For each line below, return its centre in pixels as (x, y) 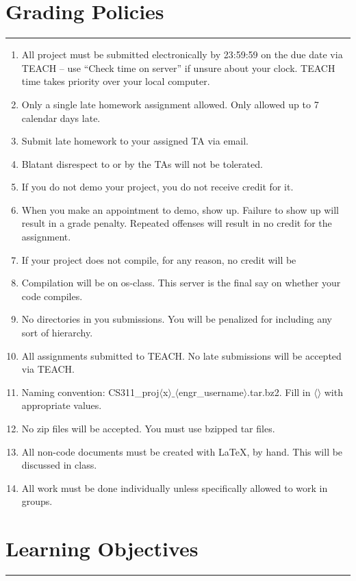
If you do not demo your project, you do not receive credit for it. (157, 187)
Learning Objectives (102, 548)
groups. (37, 501)
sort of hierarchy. (57, 333)
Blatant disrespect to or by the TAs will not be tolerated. (142, 163)
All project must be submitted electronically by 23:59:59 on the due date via (182, 54)
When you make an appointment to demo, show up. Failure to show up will (180, 209)
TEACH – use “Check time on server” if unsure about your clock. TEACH (178, 67)
